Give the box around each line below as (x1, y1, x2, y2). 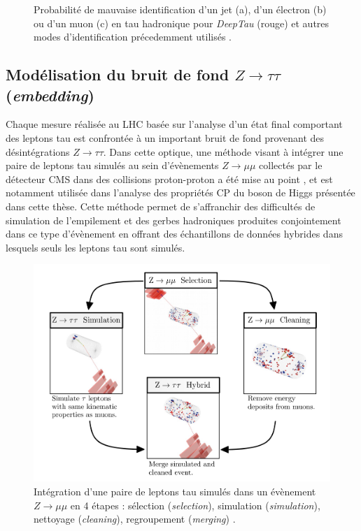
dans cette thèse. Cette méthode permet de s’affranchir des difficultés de (6, 198, 316, 213)
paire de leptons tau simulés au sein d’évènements (6, 158, 219, 173)
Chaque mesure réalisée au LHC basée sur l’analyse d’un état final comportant (6, 117, 343, 131)
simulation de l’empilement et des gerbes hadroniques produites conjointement (6, 212, 341, 227)
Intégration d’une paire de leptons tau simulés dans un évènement (34, 484, 316, 499)
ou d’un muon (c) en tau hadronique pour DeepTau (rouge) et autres (34, 15, 330, 30)
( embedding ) (6, 84, 94, 106)
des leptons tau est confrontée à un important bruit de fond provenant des (6, 130, 325, 145)
